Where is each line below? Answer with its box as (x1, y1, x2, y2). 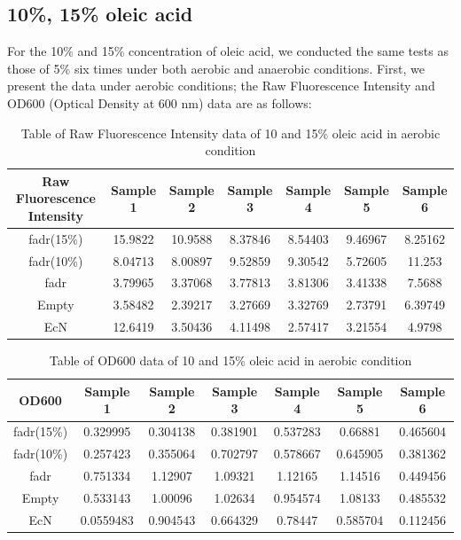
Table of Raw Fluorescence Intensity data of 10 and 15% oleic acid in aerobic (20, 123, 441, 142)
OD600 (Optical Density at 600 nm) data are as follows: (7, 93, 312, 112)
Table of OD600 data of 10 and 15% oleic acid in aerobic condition (49, 351, 412, 370)
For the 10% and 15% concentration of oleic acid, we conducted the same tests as (7, 42, 449, 60)
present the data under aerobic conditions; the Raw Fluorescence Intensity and (7, 76, 435, 95)
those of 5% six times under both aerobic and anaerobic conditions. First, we (7, 59, 425, 77)
